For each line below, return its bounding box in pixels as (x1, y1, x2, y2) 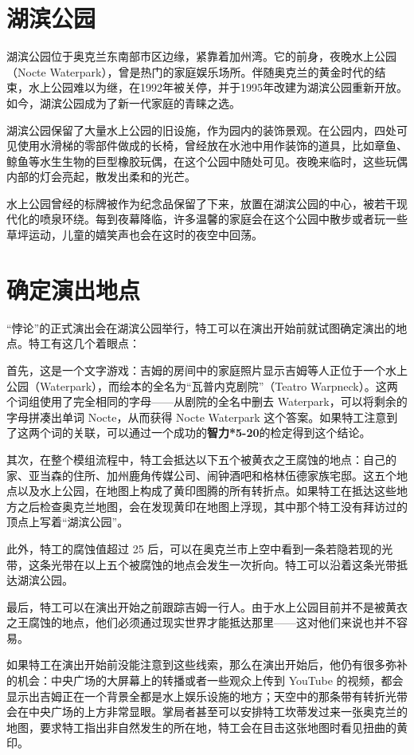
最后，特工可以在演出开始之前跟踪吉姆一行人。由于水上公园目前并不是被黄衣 (6, 598, 408, 615)
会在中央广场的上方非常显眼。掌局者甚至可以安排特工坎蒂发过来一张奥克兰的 (6, 703, 408, 720)
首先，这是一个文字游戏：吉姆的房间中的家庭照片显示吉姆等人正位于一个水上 (6, 361, 408, 378)
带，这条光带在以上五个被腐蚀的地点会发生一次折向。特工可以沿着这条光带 (6, 556, 396, 572)
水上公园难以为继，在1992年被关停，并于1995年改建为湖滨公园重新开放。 (28, 79, 408, 96)
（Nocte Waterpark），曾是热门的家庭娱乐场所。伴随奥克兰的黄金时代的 (6, 63, 375, 80)
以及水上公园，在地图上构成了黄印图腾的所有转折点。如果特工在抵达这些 (17, 482, 396, 499)
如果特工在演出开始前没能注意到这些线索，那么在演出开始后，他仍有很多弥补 (6, 656, 408, 673)
